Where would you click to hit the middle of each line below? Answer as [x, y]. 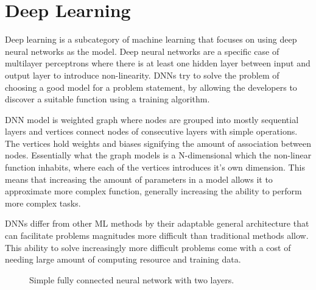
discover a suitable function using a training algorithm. [107, 99]
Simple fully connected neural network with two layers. [132, 279]
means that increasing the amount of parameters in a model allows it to [139, 179]
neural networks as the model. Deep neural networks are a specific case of [142, 51]
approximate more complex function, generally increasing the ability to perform [153, 191]
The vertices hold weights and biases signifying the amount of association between [158, 143]
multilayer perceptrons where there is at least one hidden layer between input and [158, 63]
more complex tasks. [43, 203]
